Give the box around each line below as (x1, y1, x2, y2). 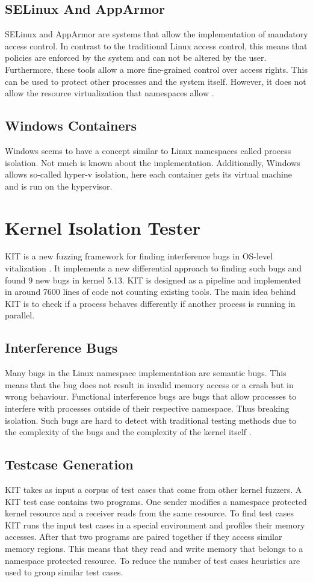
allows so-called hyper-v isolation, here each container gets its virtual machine (5, 168, 292, 181)
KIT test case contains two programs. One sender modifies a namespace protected (5, 495, 307, 507)
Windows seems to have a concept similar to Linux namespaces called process (5, 144, 291, 156)
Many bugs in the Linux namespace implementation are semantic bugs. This (5, 367, 287, 379)
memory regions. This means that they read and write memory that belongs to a (5, 542, 303, 554)
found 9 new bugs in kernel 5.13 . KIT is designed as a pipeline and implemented (5, 273, 301, 286)
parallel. (5, 309, 35, 321)
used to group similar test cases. (5, 566, 123, 578)
